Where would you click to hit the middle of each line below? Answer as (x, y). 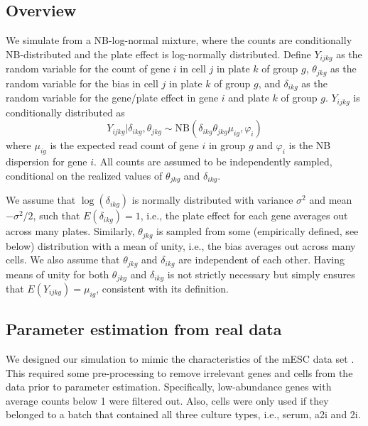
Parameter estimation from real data (144, 329)
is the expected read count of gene (124, 145)
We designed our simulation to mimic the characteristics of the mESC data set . (180, 359)
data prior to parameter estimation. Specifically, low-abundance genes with (169, 387)
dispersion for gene (47, 161)
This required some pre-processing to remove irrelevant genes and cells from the (179, 372)
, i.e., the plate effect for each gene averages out (244, 215)
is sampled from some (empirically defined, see (258, 231)
